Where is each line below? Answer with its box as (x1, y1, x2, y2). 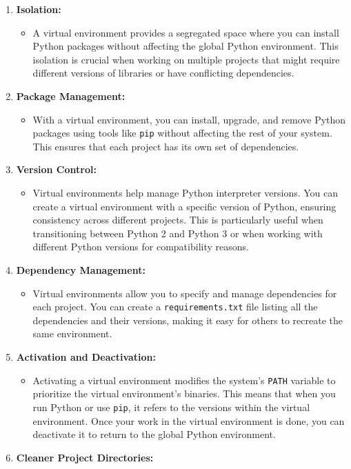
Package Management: (16, 88, 126, 103)
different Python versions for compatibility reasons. (32, 239, 249, 254)
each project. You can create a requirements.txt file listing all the (32, 299, 318, 314)
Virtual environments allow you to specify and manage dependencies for (32, 286, 337, 300)
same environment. (32, 326, 112, 341)
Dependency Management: (16, 262, 146, 277)
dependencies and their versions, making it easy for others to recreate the (32, 312, 343, 327)
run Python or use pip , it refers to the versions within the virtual (32, 399, 310, 414)
